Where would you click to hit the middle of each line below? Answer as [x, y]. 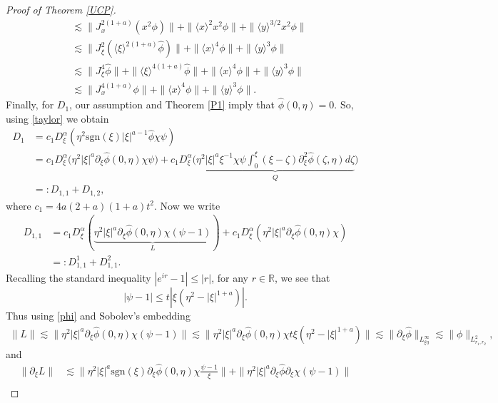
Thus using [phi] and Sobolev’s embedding [98, 316]
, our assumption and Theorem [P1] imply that [172, 104]
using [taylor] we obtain [57, 118]
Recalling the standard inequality [78, 278]
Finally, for [30, 104]
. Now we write [187, 205]
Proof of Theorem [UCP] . [61, 9]
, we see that [303, 278]
